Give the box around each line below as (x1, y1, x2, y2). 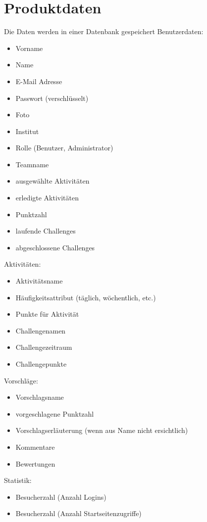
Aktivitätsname (15, 276, 63, 286)
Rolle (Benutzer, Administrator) (15, 142, 113, 153)
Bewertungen (15, 458, 55, 469)
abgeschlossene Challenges (15, 242, 95, 252)
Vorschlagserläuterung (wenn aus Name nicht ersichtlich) (15, 425, 188, 435)
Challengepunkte (15, 359, 67, 369)
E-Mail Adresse (15, 76, 62, 86)
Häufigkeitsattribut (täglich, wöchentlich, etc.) (15, 292, 156, 302)
